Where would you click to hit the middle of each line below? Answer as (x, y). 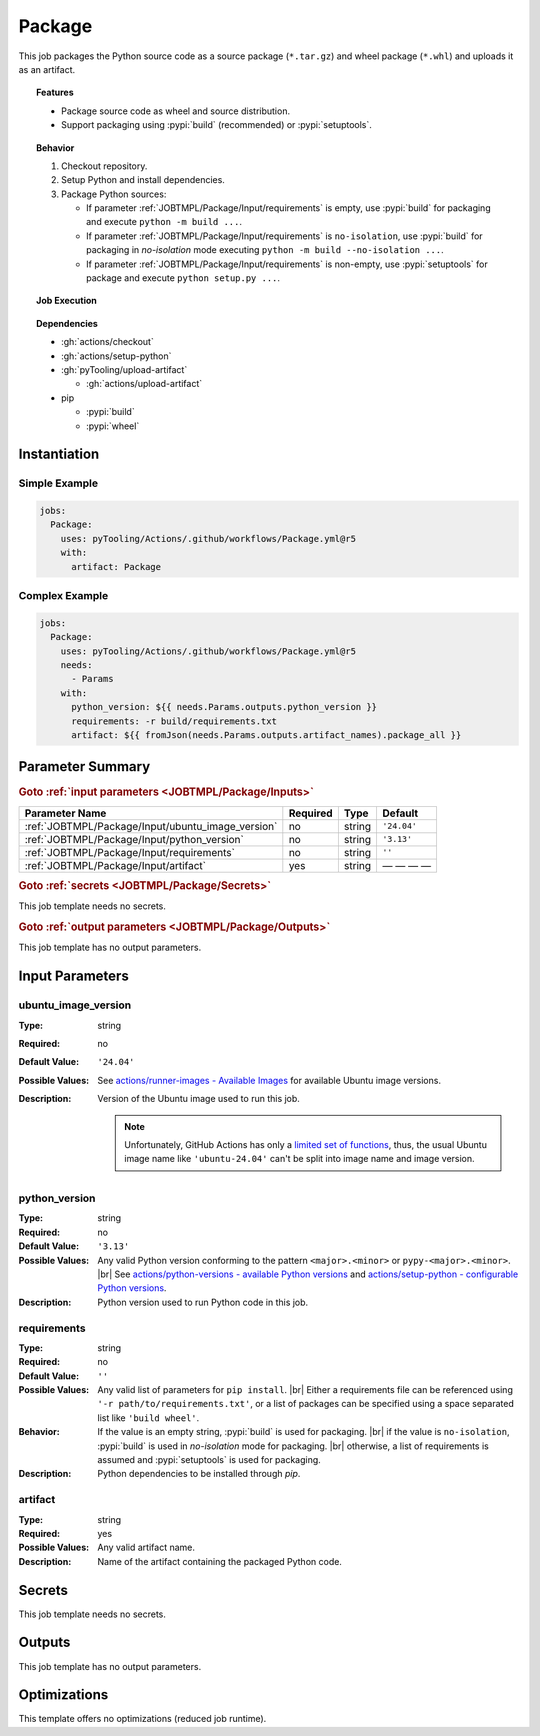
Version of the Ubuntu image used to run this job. (198, 1099)
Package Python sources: (114, 194)
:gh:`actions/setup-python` (116, 356)
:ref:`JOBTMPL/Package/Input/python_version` (134, 839)
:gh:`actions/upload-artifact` (144, 384)
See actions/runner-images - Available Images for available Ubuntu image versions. (269, 1080)
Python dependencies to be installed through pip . (199, 1474)
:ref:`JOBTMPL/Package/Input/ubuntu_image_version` (151, 826)
